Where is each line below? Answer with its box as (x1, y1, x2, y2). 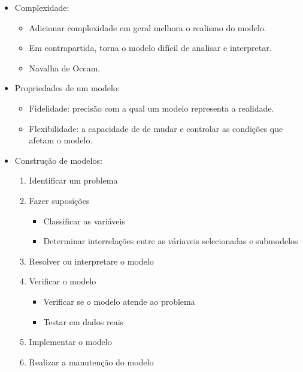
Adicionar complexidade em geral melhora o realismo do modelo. (29, 21, 266, 34)
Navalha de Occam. (29, 61, 101, 74)
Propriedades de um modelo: (14, 82, 120, 94)
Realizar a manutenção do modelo (29, 355, 154, 368)
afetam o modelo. (29, 134, 93, 146)
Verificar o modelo (29, 275, 96, 287)
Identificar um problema (29, 174, 118, 187)
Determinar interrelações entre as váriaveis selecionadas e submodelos (43, 235, 298, 247)
